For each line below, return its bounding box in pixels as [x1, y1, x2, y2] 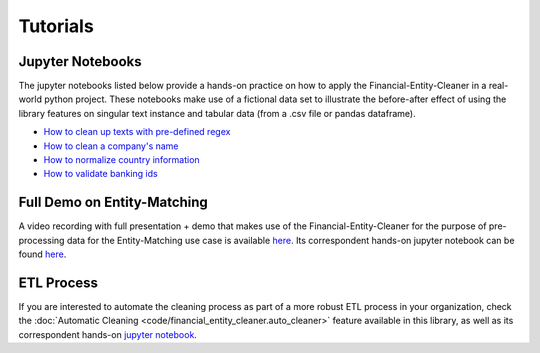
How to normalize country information [43, 154, 200, 166]
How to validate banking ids [43, 168, 159, 180]
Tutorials [18, 15, 94, 37]
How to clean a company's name [43, 140, 179, 152]
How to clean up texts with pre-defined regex [43, 126, 231, 138]
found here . [18, 248, 67, 260]
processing [18, 234, 65, 246]
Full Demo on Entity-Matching [18, 194, 209, 211]
